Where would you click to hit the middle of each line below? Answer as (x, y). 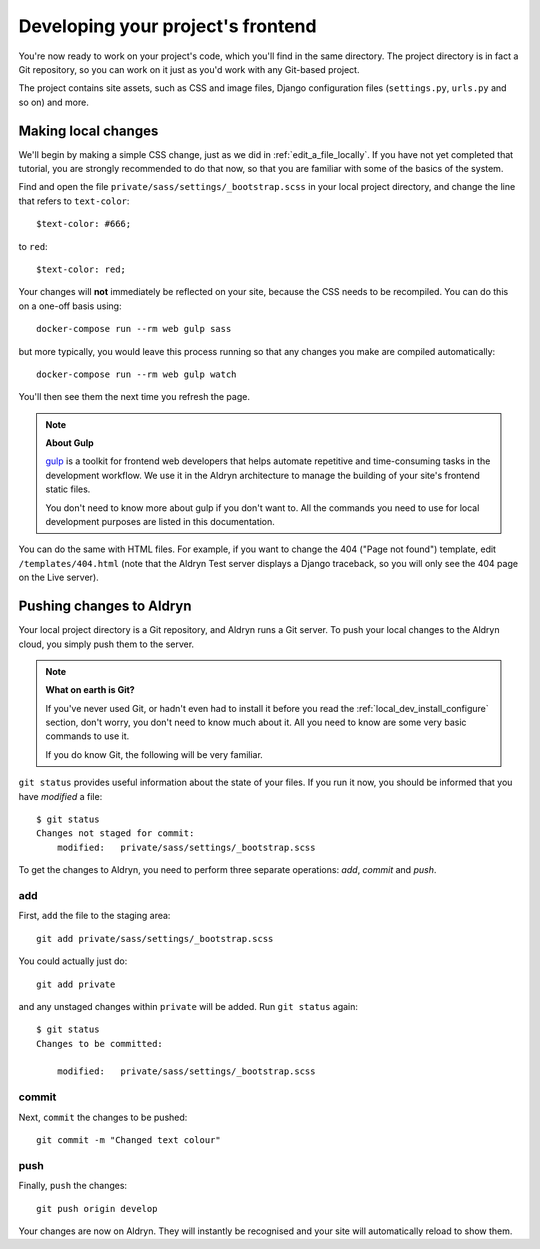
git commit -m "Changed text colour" (129, 1140)
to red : (33, 246)
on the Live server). (58, 577)
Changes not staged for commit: (115, 833)
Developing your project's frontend (167, 26)
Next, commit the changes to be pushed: (103, 1117)
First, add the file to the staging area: (94, 916)
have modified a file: (60, 796)
